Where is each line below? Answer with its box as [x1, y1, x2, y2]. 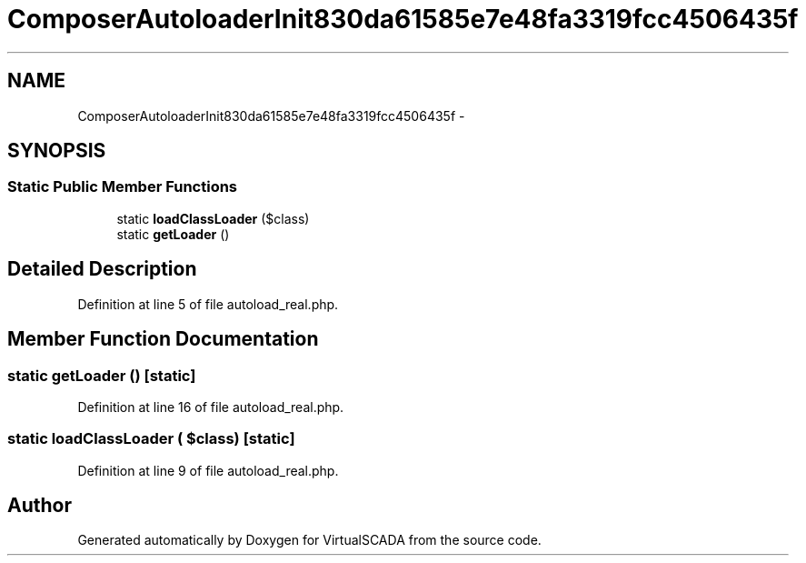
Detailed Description [7, 257, 197, 281]
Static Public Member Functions [7, 177, 238, 196]
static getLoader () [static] [7, 366, 196, 385]
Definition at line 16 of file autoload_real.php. [77, 398, 344, 415]
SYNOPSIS [7, 139, 106, 163]
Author [7, 494, 72, 518]
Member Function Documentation [7, 327, 319, 351]
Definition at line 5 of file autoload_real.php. [77, 296, 339, 312]
